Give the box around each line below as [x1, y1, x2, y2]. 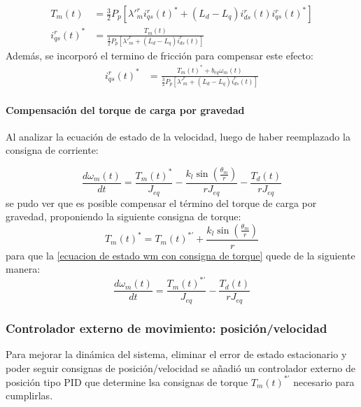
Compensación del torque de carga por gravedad [6, 102, 245, 117]
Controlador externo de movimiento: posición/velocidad [6, 319, 327, 336]
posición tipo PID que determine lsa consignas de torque [6, 374, 248, 389]
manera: [6, 262, 41, 276]
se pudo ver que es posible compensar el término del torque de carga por [6, 195, 317, 210]
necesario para [293, 374, 355, 389]
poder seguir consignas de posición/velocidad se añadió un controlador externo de [6, 360, 355, 375]
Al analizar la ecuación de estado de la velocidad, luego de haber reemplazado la [6, 129, 351, 143]
